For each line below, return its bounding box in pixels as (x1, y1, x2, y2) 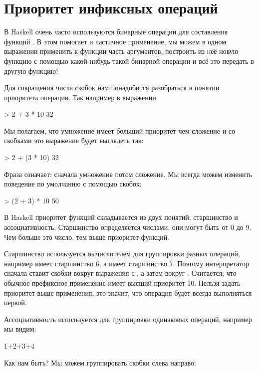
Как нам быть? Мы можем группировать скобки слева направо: (4, 357, 196, 368)
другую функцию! (4, 65, 58, 76)
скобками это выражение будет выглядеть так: (4, 135, 144, 146)
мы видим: (4, 324, 36, 334)
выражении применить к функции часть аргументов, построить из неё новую (4, 46, 239, 56)
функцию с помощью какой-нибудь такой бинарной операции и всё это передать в (4, 55, 254, 66)
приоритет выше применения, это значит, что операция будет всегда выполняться (4, 287, 252, 298)
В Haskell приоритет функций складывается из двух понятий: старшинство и (4, 212, 238, 222)
